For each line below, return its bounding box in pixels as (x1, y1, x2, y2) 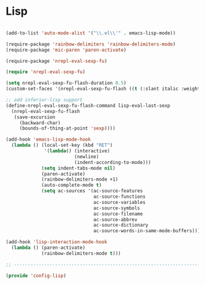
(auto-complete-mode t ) (41, 182, 102, 189)
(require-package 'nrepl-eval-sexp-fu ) (6, 58, 108, 64)
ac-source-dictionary (93, 222, 149, 228)
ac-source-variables (93, 199, 146, 205)
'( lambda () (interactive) (44, 148, 111, 154)
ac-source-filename (93, 211, 143, 217)
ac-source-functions (93, 193, 146, 200)
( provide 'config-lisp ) (6, 272, 67, 279)
